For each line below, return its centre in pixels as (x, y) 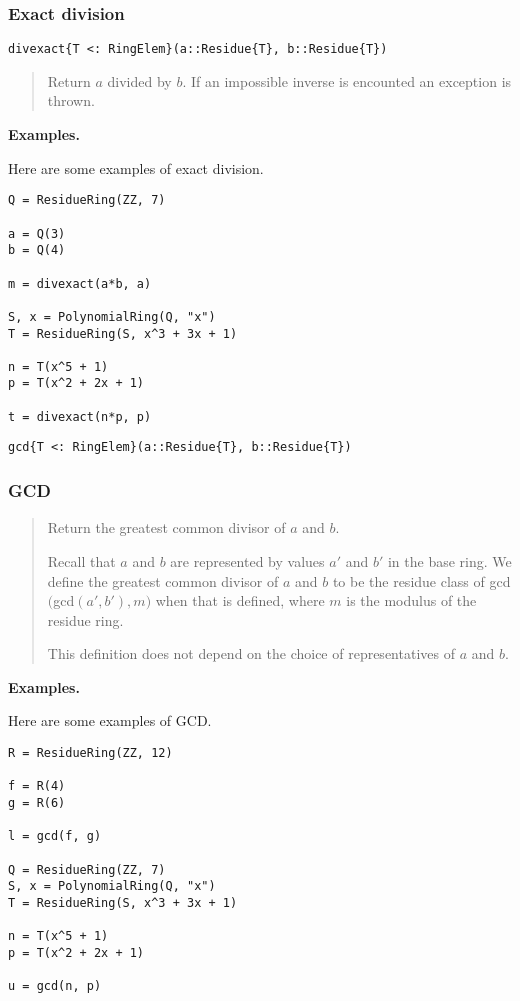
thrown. (71, 100)
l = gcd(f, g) (55, 836)
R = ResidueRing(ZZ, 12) (90, 753)
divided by (139, 80)
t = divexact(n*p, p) (80, 416)
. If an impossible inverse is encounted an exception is (347, 80)
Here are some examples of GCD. (110, 720)
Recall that (81, 560)
